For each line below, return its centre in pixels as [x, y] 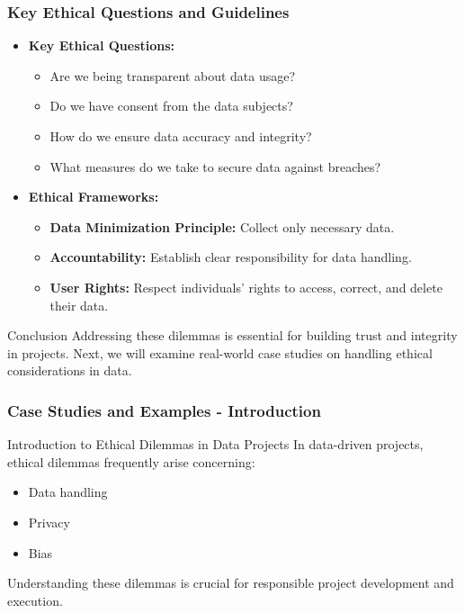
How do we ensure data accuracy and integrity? [181, 136]
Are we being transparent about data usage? [173, 75]
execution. [35, 600]
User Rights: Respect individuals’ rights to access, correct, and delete [246, 287]
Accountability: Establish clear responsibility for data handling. [231, 257]
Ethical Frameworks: [94, 197]
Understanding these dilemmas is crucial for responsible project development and [231, 583]
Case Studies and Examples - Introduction [164, 410]
